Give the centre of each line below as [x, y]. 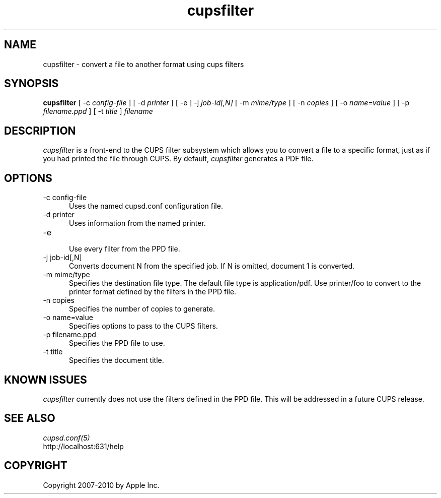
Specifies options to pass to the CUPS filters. [143, 326]
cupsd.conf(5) [66, 438]
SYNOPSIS [31, 84]
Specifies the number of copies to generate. [142, 309]
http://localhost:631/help [83, 446]
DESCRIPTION [40, 131]
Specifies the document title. [117, 360]
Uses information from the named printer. [137, 223]
